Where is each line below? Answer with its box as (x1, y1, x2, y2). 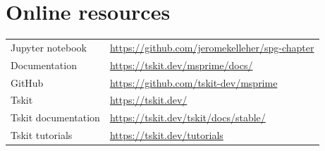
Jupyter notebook (11, 40, 87, 54)
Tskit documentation (11, 110, 100, 125)
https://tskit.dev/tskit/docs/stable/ (109, 110, 266, 125)
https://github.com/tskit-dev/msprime (109, 75, 278, 90)
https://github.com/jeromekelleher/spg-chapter (109, 40, 314, 54)
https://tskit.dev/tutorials (109, 128, 223, 143)
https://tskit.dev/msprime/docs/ (109, 57, 253, 72)
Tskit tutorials (11, 128, 73, 143)
